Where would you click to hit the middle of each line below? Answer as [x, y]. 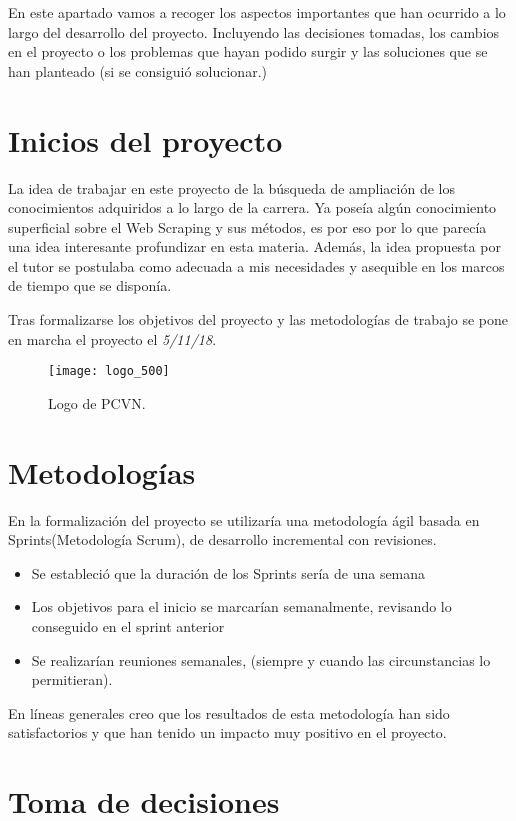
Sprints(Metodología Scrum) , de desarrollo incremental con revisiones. [222, 539]
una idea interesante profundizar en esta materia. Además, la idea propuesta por [254, 246]
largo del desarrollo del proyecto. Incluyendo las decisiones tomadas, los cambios [254, 31]
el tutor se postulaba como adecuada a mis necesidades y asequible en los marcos [256, 265]
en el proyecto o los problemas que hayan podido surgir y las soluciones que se [248, 51]
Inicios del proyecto [145, 139]
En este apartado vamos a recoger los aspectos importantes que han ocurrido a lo [257, 12]
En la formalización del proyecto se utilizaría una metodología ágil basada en [244, 519]
